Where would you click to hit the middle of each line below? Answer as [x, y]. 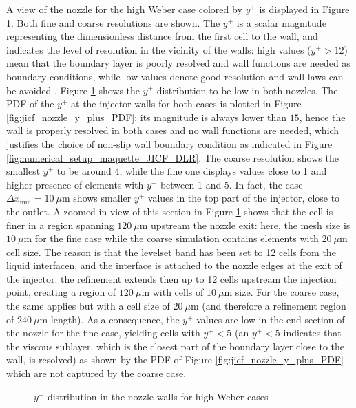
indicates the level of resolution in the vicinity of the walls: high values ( [159, 49]
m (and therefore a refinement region [269, 306]
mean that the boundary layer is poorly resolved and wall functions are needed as [178, 63]
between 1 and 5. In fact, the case [231, 184]
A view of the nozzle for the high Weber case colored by [124, 9]
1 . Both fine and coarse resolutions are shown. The [113, 22]
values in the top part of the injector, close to [244, 198]
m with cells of [172, 292]
